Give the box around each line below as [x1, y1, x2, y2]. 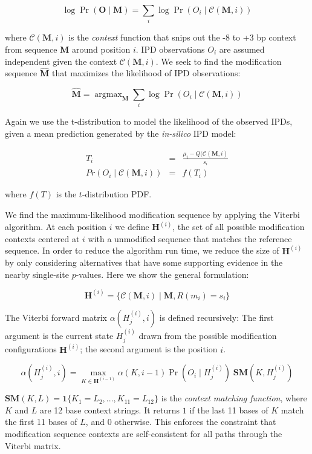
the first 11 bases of [5, 415, 77, 428]
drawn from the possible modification [138, 329, 277, 341]
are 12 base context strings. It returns [40, 403, 180, 416]
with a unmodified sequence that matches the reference [88, 232, 292, 245]
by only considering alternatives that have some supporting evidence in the [5, 256, 283, 269]
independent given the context [5, 54, 117, 67]
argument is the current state [5, 329, 114, 341]
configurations [5, 343, 57, 355]
